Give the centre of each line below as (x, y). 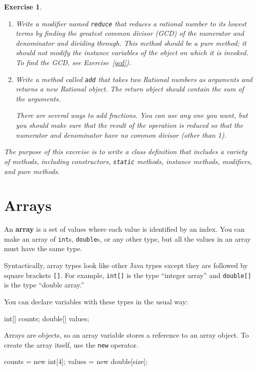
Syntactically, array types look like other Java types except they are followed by (126, 265)
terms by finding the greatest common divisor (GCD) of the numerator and (130, 33)
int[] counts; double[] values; (47, 318)
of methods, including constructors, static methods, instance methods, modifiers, (128, 161)
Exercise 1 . (23, 6)
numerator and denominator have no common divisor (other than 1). (121, 135)
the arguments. (38, 98)
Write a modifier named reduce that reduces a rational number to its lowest (131, 23)
